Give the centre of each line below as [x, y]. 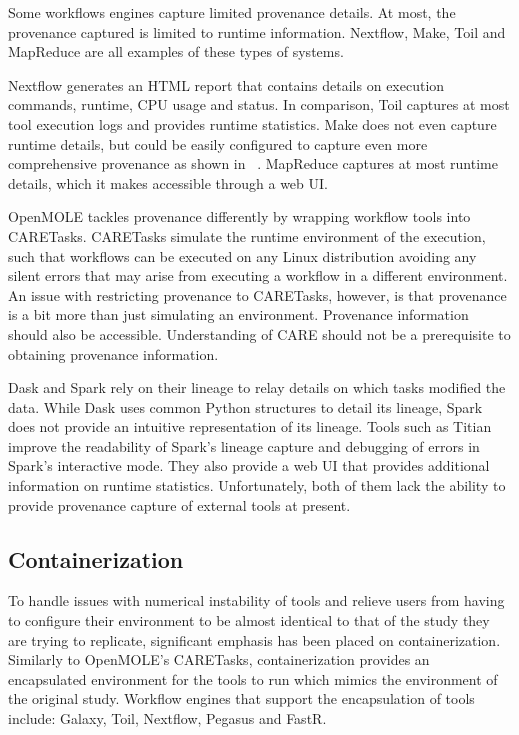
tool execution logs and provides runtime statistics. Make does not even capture [252, 123]
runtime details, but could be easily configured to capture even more [218, 143]
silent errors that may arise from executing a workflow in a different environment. [258, 275]
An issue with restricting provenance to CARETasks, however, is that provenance [257, 294]
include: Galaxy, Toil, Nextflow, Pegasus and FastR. [167, 718]
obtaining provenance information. [113, 353]
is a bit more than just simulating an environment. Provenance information [238, 314]
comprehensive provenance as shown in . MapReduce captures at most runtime [253, 163]
